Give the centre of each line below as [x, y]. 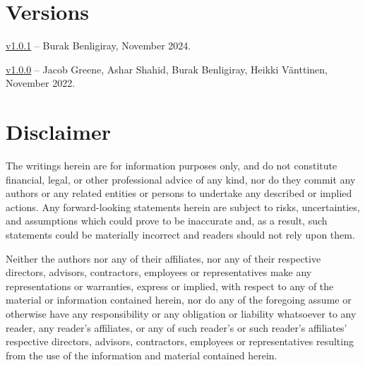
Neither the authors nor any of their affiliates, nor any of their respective [163, 258]
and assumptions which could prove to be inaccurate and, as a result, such [167, 221]
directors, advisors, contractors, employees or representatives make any [159, 272]
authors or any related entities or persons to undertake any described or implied [179, 193]
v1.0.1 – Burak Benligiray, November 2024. [98, 46]
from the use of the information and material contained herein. [142, 355]
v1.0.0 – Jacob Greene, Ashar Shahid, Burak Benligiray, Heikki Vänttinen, [167, 69]
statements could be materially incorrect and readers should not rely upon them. [180, 234]
